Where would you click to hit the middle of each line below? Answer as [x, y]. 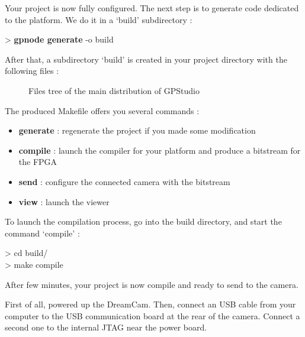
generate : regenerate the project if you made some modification [137, 130]
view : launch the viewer [64, 201]
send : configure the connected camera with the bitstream [124, 181]
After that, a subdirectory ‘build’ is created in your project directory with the [146, 59]
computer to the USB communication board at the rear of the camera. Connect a [152, 315]
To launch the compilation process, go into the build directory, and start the [143, 221]
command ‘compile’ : [42, 233]
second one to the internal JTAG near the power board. [106, 327]
